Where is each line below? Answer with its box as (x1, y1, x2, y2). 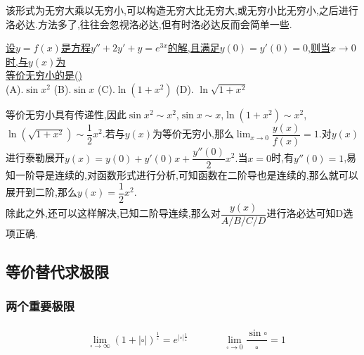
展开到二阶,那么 (6, 185, 77, 199)
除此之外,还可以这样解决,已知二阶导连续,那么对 (6, 206, 221, 220)
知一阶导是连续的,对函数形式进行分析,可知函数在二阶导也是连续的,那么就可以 (6, 168, 358, 182)
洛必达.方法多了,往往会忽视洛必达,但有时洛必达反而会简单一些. (6, 16, 292, 31)
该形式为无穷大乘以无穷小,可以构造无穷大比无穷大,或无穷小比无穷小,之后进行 (6, 3, 358, 17)
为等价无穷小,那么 (152, 126, 234, 141)
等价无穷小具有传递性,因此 (6, 106, 126, 121)
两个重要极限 (6, 297, 75, 315)
